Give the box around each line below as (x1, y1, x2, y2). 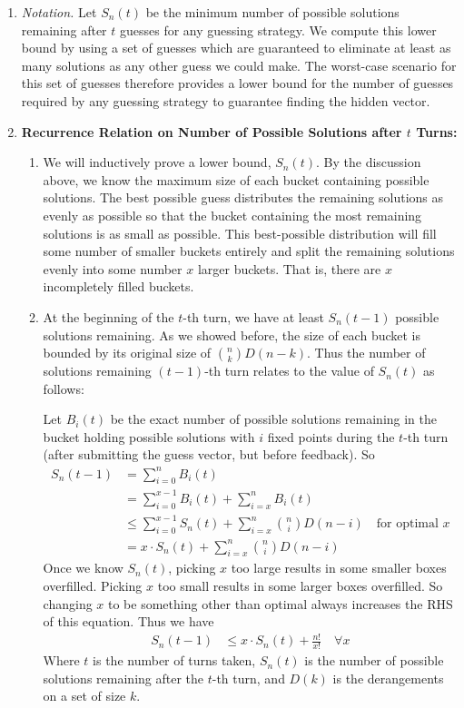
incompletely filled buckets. (43, 277, 194, 296)
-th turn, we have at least (183, 307, 324, 326)
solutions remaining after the (43, 668, 204, 687)
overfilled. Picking (43, 575, 143, 595)
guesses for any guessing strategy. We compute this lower (120, 20, 437, 39)
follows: (43, 379, 84, 398)
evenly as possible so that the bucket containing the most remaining (43, 205, 422, 224)
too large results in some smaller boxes (231, 558, 447, 577)
